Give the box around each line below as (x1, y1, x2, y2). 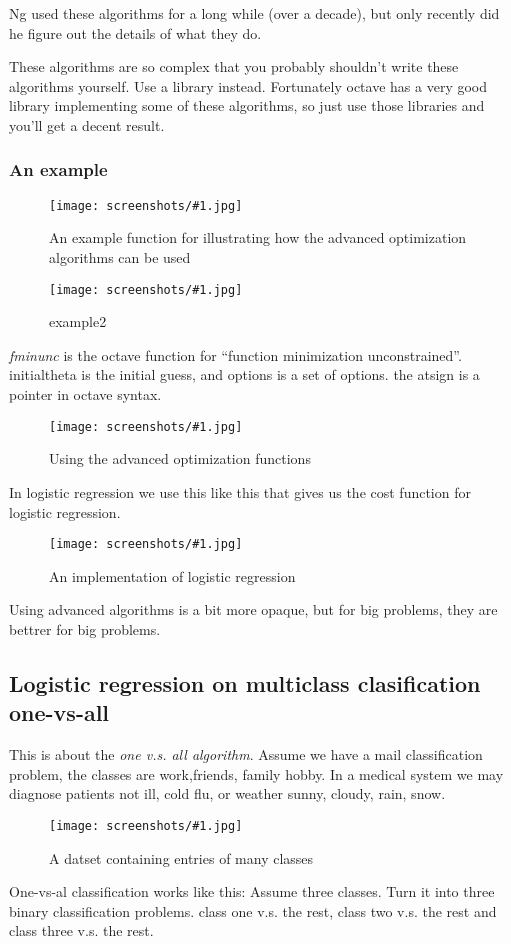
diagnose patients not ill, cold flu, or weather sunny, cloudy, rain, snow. (9, 783, 446, 804)
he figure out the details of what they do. (9, 22, 262, 43)
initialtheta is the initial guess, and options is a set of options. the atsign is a (9, 364, 480, 385)
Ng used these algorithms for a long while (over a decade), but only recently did (9, 3, 500, 23)
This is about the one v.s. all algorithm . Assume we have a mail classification (9, 744, 483, 765)
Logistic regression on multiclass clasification (9, 667, 481, 698)
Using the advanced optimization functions (49, 448, 311, 469)
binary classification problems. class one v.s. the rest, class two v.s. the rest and (9, 900, 497, 921)
